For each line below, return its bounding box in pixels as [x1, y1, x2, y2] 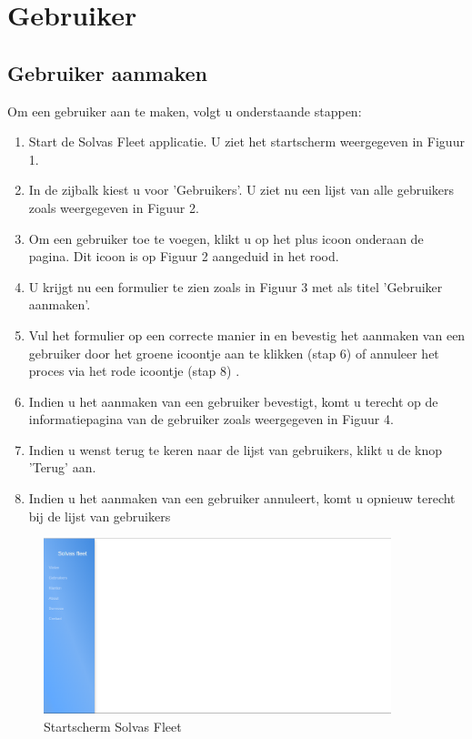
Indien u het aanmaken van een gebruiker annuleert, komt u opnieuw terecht [28, 489, 456, 508]
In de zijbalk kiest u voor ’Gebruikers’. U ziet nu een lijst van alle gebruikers [28, 180, 455, 199]
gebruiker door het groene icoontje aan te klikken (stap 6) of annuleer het [28, 343, 439, 362]
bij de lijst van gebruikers [28, 506, 171, 525]
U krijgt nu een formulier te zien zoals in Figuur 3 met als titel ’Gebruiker [28, 277, 443, 296]
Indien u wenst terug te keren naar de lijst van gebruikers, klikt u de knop [28, 440, 443, 459]
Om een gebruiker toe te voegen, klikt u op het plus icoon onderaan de [28, 228, 424, 248]
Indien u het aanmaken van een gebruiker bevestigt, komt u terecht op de [28, 391, 438, 410]
